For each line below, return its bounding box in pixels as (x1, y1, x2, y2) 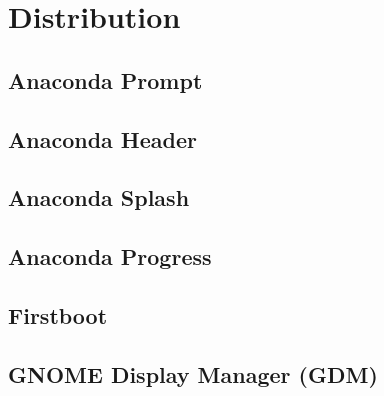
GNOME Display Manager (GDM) (8, 358, 378, 389)
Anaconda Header (8, 123, 197, 154)
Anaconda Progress (8, 241, 212, 272)
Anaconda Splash (8, 182, 190, 213)
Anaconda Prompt (8, 64, 203, 95)
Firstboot (8, 299, 108, 330)
